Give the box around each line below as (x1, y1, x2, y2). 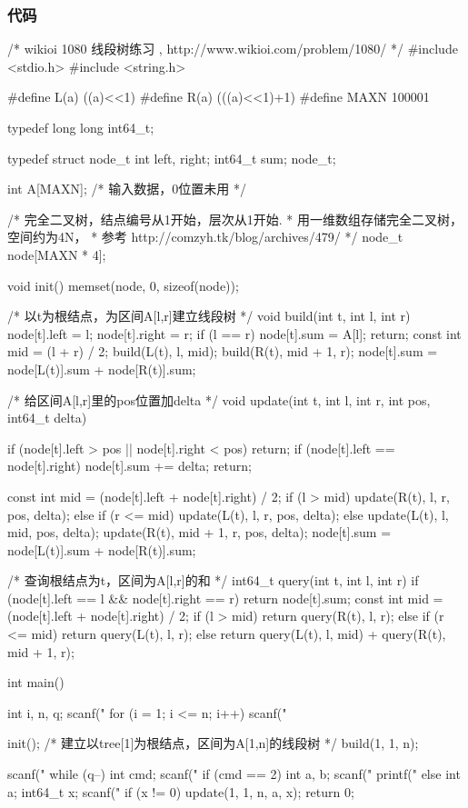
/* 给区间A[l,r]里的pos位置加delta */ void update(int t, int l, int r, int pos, (7, 390, 431, 409)
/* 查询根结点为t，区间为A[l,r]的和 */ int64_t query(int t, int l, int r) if (7, 571, 419, 590)
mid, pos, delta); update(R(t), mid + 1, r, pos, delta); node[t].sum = (7, 523, 392, 542)
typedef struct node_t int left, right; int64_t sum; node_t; (7, 148, 336, 167)
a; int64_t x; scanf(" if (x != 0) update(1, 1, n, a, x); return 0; (7, 782, 354, 801)
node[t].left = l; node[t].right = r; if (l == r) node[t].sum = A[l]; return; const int (7, 324, 462, 343)
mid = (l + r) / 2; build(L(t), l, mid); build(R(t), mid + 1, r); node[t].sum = (7, 342, 438, 361)
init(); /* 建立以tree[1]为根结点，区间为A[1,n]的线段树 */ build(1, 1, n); (7, 733, 419, 753)
